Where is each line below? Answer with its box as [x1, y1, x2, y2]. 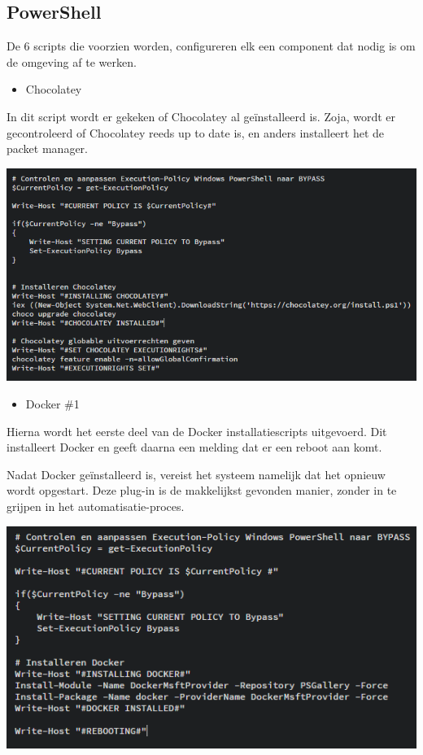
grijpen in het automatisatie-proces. [7, 497, 185, 514]
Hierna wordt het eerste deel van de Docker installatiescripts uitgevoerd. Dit [7, 422, 387, 439]
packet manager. [7, 140, 88, 157]
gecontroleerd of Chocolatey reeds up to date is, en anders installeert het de [7, 124, 385, 141]
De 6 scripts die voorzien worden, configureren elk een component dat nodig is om [7, 37, 416, 55]
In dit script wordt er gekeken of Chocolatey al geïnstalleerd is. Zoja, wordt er [7, 107, 396, 124]
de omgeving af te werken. [7, 53, 137, 70]
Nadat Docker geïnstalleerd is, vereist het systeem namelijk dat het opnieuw [7, 465, 386, 482]
